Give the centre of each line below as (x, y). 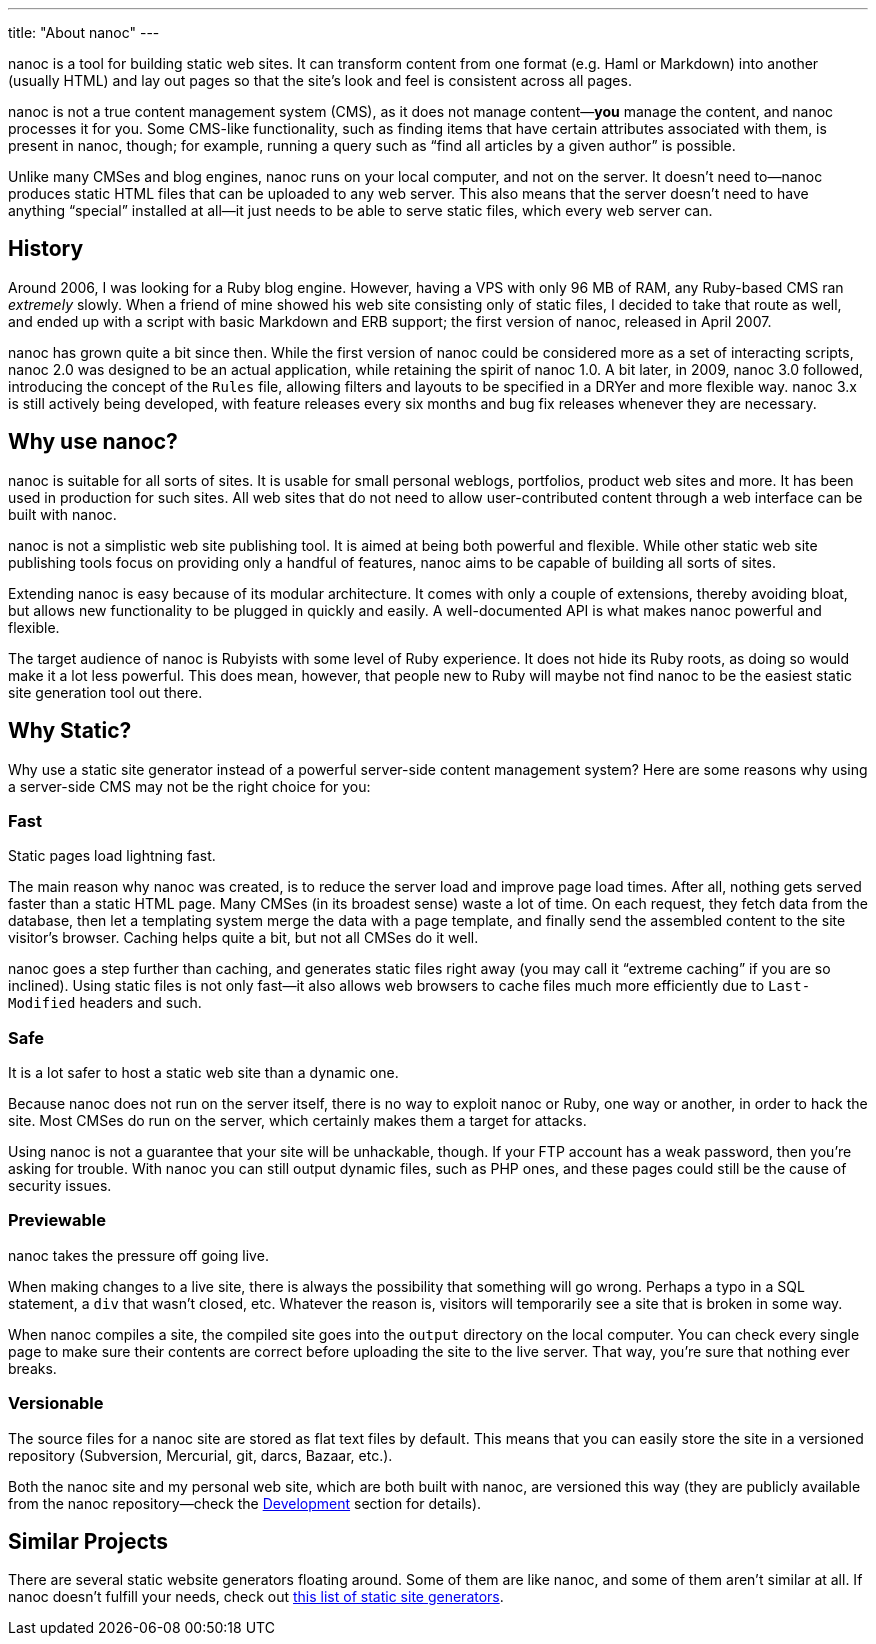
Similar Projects (88, 1541)
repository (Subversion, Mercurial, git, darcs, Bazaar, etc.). (200, 1455)
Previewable (57, 1220)
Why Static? (70, 731)
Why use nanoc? (93, 442)
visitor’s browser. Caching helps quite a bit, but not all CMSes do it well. (243, 938)
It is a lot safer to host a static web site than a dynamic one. (203, 1073)
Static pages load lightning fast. (112, 856)
